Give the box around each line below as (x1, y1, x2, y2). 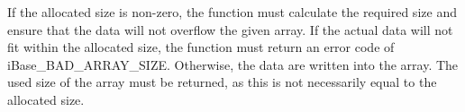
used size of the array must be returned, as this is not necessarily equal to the (7, 73, 437, 91)
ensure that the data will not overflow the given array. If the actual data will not (7, 20, 453, 39)
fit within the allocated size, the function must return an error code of (7, 38, 395, 56)
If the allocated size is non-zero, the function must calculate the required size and (7, 3, 457, 21)
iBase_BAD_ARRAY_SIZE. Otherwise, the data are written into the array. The (7, 55, 459, 73)
